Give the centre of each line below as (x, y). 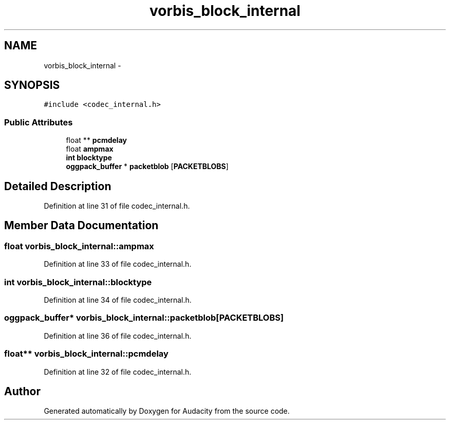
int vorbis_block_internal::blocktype (78, 282)
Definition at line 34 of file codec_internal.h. (118, 300)
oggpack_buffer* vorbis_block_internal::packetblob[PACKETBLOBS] (144, 318)
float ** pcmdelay (96, 140)
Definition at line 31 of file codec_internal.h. (117, 206)
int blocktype (89, 158)
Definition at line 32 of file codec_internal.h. (118, 372)
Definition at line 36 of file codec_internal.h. (118, 336)
